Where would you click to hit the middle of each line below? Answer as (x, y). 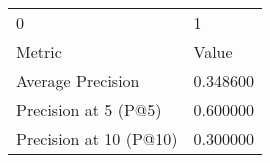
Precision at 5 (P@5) (89, 109)
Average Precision (78, 80)
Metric (39, 51)
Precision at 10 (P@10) (97, 138)
